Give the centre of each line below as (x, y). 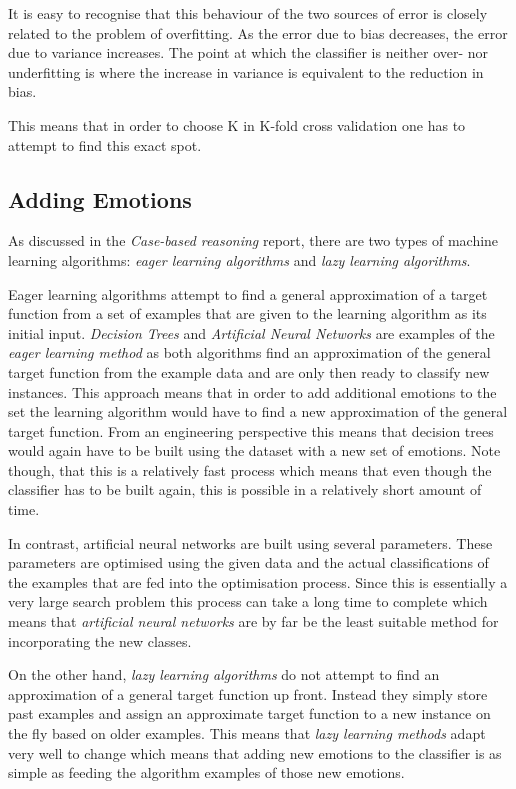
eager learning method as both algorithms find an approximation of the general (249, 352)
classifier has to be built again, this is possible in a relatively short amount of (245, 489)
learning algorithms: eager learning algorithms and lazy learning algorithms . (239, 259)
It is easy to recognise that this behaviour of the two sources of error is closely (248, 13)
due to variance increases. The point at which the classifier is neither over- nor (248, 52)
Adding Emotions (100, 198)
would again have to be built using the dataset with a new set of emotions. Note (254, 450)
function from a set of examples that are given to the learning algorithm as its (247, 313)
